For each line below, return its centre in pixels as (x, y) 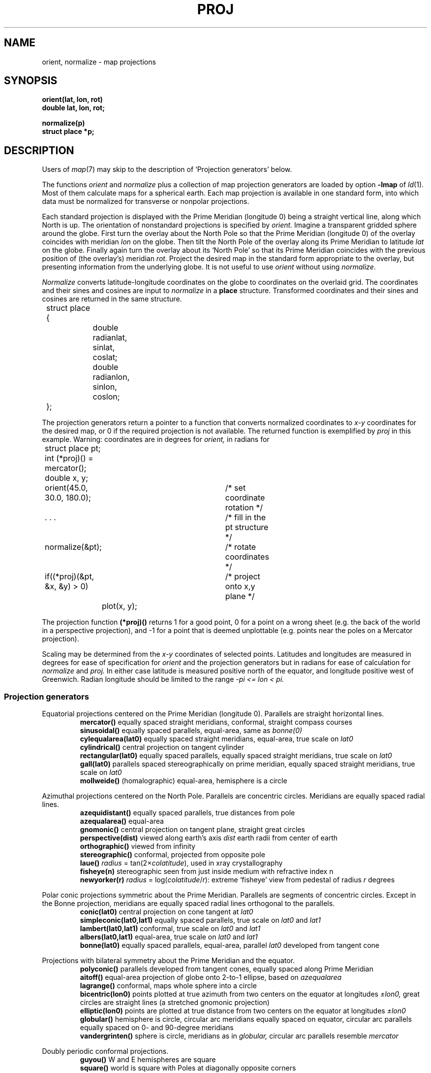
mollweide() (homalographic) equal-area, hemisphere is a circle (184, 781)
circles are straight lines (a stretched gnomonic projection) (175, 1003)
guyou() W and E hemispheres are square (148, 1060)
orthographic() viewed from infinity (138, 846)
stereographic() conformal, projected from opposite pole (172, 855)
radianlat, (110, 338)
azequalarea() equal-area (122, 821)
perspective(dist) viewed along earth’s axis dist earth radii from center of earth (209, 838)
